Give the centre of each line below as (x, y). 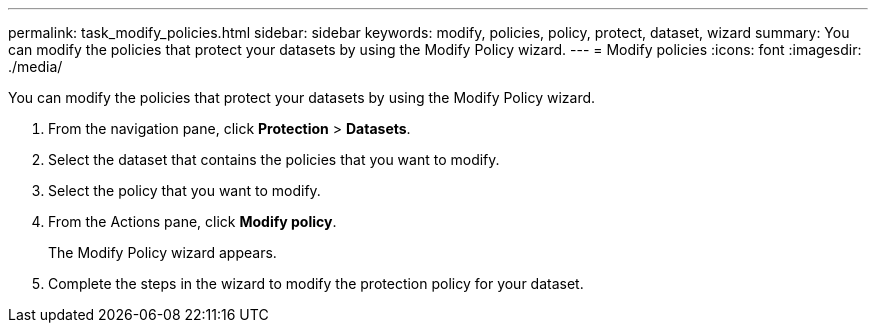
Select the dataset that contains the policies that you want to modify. (274, 159)
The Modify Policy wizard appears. (162, 252)
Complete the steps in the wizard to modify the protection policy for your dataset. (316, 283)
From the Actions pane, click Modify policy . (192, 221)
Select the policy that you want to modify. (184, 190)
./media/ (35, 66)
